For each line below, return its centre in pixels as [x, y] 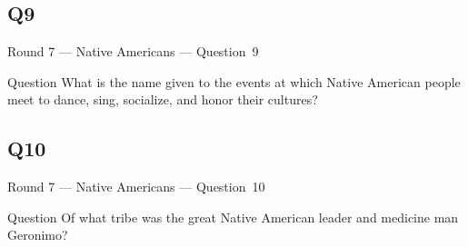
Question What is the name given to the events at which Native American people [234, 81]
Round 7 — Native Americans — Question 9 [133, 51]
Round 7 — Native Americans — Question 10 [136, 187]
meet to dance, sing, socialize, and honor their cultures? [163, 99]
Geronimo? [38, 235]
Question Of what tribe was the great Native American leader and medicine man [233, 217]
